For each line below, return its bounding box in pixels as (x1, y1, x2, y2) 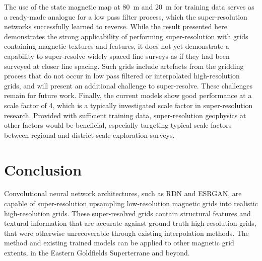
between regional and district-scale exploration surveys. (4, 129, 175, 140)
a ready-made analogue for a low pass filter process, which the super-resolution (4, 11, 247, 22)
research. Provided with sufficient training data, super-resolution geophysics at (4, 110, 246, 120)
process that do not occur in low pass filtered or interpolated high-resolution (4, 70, 240, 81)
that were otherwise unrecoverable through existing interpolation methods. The (4, 227, 249, 238)
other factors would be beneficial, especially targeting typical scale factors (4, 120, 232, 130)
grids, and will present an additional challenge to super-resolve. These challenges (4, 80, 252, 91)
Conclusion (4, 159, 82, 180)
